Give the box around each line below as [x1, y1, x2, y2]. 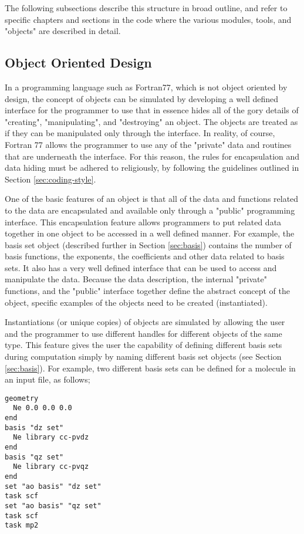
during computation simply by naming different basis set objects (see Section [5, 350, 282, 363]
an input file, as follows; [5, 373, 90, 386]
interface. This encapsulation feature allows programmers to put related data [5, 215, 282, 228]
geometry [5, 394, 39, 403]
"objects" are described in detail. [5, 25, 121, 37]
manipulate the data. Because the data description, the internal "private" [5, 273, 267, 285]
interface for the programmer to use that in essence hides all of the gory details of [5, 104, 299, 116]
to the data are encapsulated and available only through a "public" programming [5, 204, 295, 216]
